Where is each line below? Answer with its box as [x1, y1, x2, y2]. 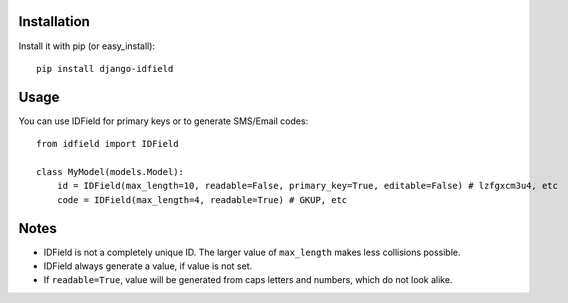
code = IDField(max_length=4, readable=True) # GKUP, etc [56, 194, 348, 205]
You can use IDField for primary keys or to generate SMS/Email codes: [18, 115, 309, 127]
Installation [18, 13, 90, 30]
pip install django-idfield [36, 63, 174, 74]
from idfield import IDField [36, 138, 179, 150]
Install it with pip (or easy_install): [18, 40, 155, 52]
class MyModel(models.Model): [36, 166, 185, 177]
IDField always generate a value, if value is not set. [43, 260, 253, 272]
